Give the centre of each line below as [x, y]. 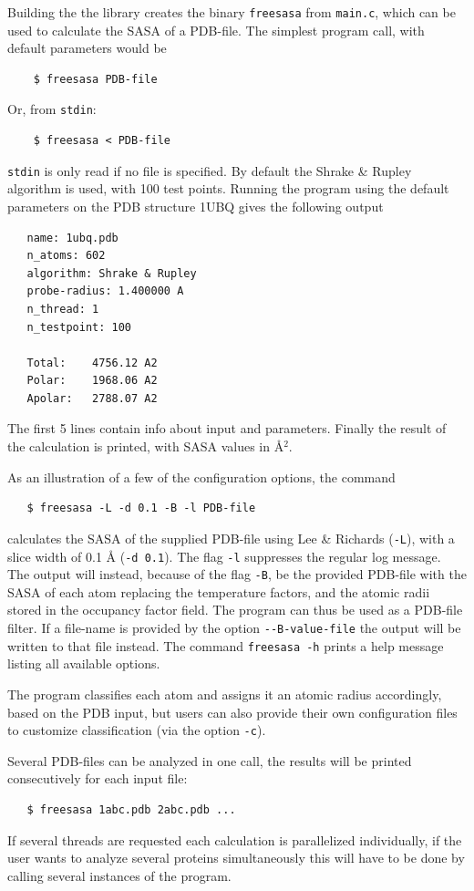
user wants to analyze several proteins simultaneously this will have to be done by [236, 858]
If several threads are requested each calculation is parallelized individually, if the [235, 839]
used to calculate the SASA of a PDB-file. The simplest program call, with [216, 30]
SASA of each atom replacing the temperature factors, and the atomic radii [219, 591]
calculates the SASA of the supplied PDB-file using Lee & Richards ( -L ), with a [231, 538]
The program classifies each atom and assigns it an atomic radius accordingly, [225, 694]
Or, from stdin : [52, 109]
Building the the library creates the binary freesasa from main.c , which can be [232, 12]
